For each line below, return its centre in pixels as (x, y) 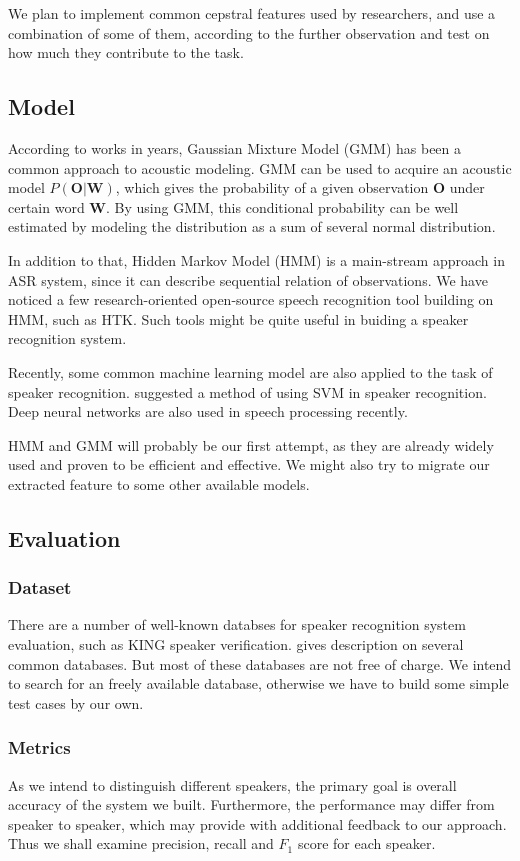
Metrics (39, 747)
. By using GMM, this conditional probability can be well (282, 206)
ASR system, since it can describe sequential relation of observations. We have (248, 279)
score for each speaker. (366, 843)
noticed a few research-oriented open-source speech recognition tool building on (251, 299)
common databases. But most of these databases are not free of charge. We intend (260, 663)
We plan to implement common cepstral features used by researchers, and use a (252, 13)
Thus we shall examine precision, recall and (141, 843)
